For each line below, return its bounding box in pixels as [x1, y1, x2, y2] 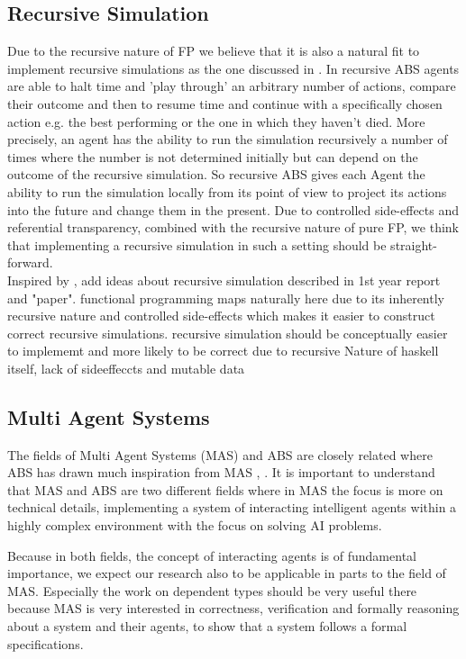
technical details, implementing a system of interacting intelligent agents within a [7, 498, 457, 517]
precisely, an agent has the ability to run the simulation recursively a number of [7, 130, 448, 149]
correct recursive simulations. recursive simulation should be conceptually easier [7, 323, 448, 342]
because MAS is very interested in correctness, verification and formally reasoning [7, 599, 460, 618]
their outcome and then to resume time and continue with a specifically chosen [7, 94, 443, 113]
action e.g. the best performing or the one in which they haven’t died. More [7, 112, 425, 131]
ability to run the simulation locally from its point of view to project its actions [7, 182, 447, 201]
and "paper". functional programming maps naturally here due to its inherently [7, 288, 444, 307]
